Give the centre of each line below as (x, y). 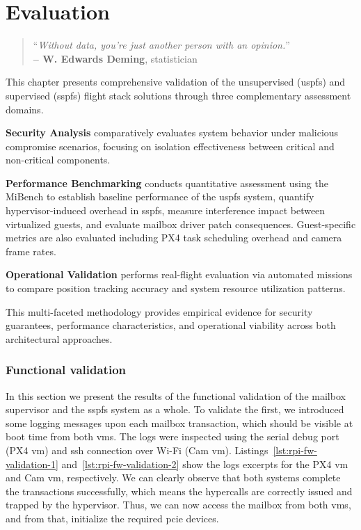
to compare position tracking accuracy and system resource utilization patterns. (176, 288)
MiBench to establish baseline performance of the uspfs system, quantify (160, 196)
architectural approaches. (59, 338)
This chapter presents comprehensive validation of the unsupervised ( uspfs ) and (176, 82)
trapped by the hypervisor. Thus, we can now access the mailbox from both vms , (178, 505)
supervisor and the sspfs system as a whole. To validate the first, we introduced (175, 409)
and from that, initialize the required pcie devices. (112, 518)
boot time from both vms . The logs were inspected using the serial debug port (173, 436)
